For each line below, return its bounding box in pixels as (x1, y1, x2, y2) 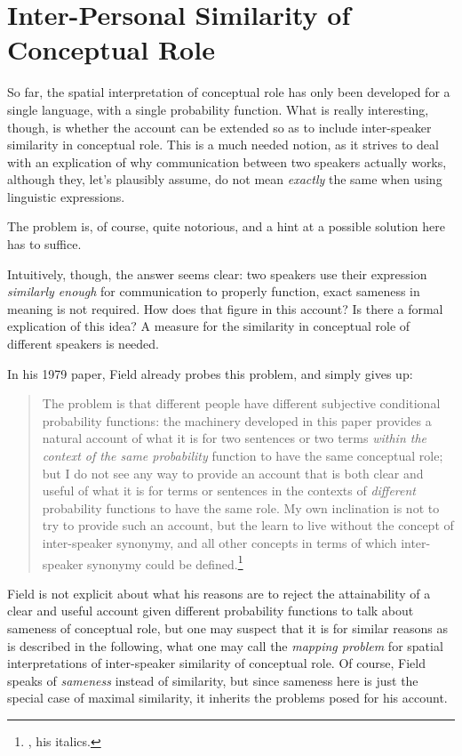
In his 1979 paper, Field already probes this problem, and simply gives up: (7, 364, 413, 382)
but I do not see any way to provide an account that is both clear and (42, 463, 424, 482)
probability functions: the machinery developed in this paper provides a (42, 411, 432, 430)
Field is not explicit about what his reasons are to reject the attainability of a (7, 583, 431, 602)
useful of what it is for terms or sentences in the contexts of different (42, 481, 417, 500)
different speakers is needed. (7, 334, 160, 353)
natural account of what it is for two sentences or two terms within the (42, 429, 427, 447)
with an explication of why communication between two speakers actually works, (7, 152, 447, 171)
